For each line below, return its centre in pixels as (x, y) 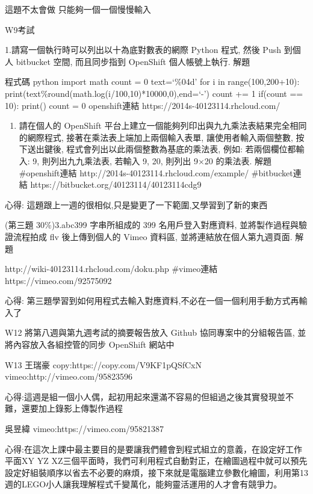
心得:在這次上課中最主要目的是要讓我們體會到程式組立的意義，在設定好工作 (153, 449)
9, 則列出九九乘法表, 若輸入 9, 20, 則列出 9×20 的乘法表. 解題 (152, 160)
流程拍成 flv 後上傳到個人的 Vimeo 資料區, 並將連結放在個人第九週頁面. (153, 236)
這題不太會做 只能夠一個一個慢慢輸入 (78, 9)
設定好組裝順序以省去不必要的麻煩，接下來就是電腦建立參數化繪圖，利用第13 (156, 472)
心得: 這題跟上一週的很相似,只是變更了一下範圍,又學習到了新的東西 (136, 204)
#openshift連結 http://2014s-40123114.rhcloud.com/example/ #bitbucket (156, 172)
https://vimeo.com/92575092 (58, 280)
